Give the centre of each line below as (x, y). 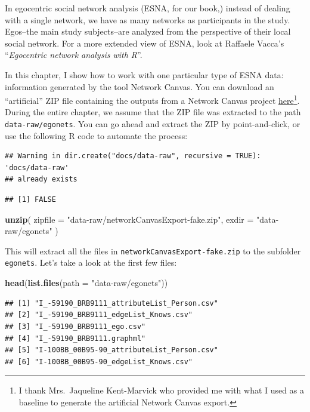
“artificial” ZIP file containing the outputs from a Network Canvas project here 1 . (152, 99)
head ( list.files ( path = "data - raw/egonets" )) (86, 283)
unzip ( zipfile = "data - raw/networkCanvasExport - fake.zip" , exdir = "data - (142, 219)
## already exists (41, 179)
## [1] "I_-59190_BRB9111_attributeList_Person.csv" (111, 303)
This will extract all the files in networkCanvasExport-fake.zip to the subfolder (153, 250)
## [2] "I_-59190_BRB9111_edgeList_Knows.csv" (99, 315)
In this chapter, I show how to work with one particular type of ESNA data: (144, 74)
